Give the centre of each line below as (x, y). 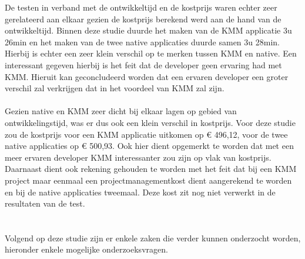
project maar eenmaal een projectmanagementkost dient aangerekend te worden (148, 180)
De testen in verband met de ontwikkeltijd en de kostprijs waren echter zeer (141, 7)
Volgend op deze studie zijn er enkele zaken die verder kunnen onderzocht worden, (153, 238)
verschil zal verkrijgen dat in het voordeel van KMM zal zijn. (115, 88)
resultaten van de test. (45, 203)
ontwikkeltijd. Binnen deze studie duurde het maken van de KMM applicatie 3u (148, 30)
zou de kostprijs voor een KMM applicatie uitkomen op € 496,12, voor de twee (146, 134)
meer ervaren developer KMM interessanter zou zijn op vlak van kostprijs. (138, 157)
